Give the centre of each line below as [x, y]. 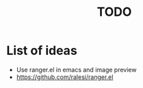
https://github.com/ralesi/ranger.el [65, 77]
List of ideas [42, 51]
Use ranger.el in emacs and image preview [76, 69]
